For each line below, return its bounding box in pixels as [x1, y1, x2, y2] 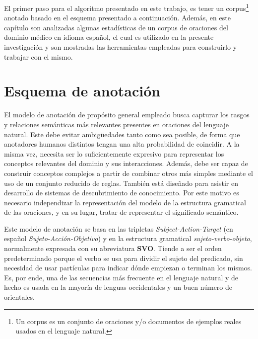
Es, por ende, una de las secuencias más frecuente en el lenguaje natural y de [4, 272, 238, 282]
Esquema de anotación [4, 81, 161, 101]
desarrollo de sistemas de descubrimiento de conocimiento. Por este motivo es [4, 187, 239, 198]
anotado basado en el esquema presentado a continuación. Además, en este [4, 12, 231, 23]
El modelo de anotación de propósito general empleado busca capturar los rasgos [4, 109, 250, 120]
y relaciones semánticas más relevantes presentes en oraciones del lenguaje [4, 119, 229, 129]
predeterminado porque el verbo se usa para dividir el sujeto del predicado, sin [4, 253, 243, 263]
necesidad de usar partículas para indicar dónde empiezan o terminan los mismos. [4, 262, 252, 273]
